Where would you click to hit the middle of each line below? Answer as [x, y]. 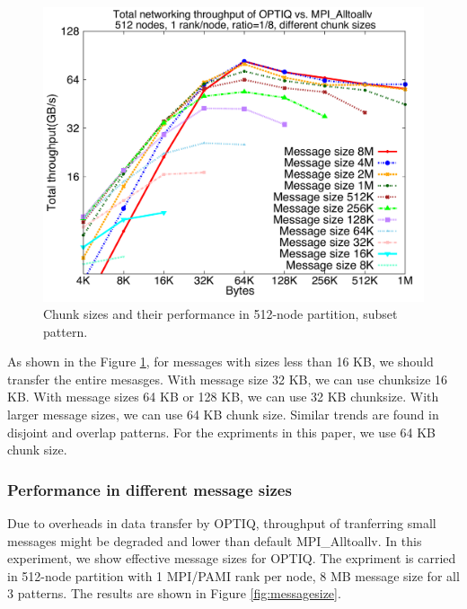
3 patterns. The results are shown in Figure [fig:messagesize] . [174, 593]
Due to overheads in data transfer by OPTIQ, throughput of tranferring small [222, 523]
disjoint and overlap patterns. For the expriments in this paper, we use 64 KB [221, 432]
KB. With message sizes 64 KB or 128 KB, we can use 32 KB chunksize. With [223, 397]
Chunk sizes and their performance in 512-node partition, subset [220, 314]
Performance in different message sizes [150, 489]
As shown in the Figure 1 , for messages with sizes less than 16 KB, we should [220, 362]
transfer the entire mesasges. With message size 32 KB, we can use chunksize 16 [228, 379]
